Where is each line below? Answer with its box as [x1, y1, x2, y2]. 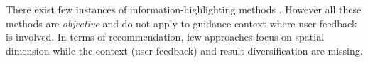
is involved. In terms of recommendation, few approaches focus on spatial [6, 29, 325, 44]
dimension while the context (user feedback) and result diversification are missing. [6, 43, 363, 57]
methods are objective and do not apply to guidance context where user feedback [6, 15, 357, 30]
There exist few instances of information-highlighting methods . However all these [6, 2, 362, 16]
